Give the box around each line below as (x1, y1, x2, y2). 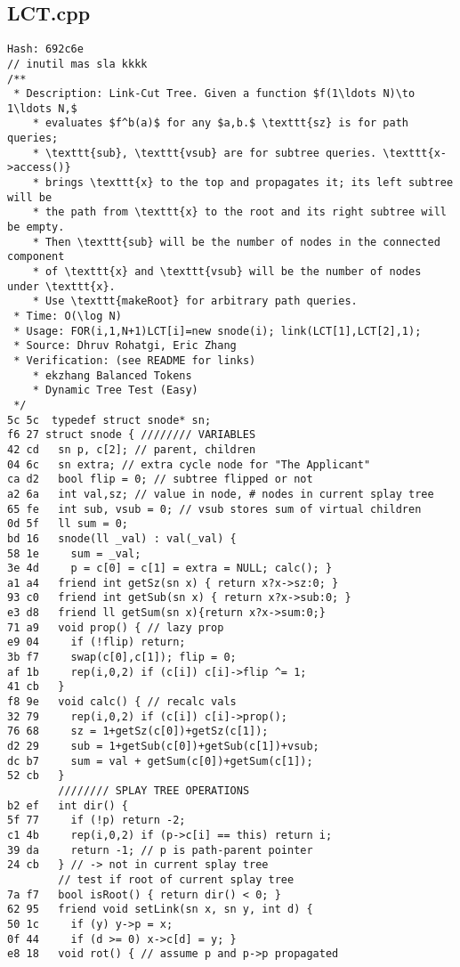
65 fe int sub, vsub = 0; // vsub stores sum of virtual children (7, 502, 422, 516)
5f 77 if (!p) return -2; (7, 814, 186, 827)
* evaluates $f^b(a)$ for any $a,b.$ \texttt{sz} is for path (32, 117, 409, 130)
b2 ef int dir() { (7, 799, 129, 812)
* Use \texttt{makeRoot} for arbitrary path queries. (32, 295, 358, 308)
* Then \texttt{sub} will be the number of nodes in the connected (32, 235, 440, 248)
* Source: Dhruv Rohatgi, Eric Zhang (13, 339, 237, 353)
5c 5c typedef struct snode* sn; (7, 413, 212, 427)
